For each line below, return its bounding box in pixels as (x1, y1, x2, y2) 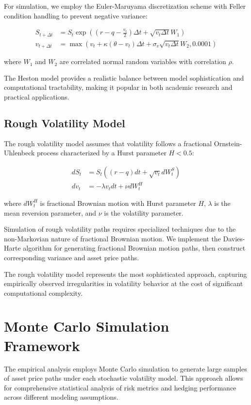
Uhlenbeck (4, 148, 35, 158)
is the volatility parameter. (104, 207, 184, 218)
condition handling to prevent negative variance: (4, 10, 148, 20)
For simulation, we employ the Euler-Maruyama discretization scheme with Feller (4, 1, 246, 11)
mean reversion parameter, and (4, 207, 97, 218)
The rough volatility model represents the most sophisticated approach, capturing (4, 269, 247, 279)
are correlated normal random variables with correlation (59, 56, 226, 67)
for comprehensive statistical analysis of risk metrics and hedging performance (4, 382, 236, 392)
